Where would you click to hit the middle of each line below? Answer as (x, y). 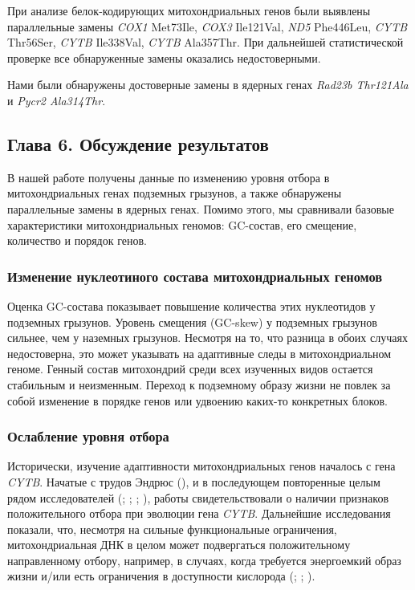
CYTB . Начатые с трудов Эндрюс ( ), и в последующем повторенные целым (194, 481)
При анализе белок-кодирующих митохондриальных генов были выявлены (189, 10)
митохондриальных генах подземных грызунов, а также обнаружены (175, 193)
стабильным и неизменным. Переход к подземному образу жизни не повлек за (199, 384)
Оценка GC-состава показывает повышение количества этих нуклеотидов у (191, 305)
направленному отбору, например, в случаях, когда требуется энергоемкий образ (204, 560)
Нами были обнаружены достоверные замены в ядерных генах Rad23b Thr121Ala (208, 85)
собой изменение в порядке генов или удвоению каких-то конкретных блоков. (198, 400)
